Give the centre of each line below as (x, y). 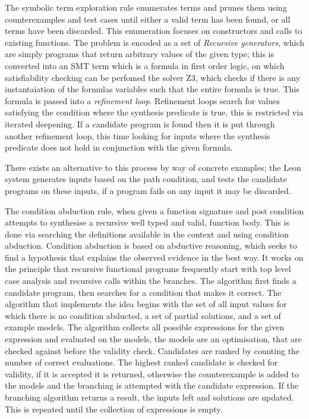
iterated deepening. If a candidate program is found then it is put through (140, 123)
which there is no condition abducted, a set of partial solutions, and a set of (143, 315)
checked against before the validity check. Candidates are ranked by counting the (152, 350)
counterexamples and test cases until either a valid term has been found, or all (148, 19)
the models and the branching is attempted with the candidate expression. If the (152, 385)
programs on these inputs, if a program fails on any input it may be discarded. (148, 190)
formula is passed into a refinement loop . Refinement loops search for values (142, 100)
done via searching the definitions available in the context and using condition (147, 234)
